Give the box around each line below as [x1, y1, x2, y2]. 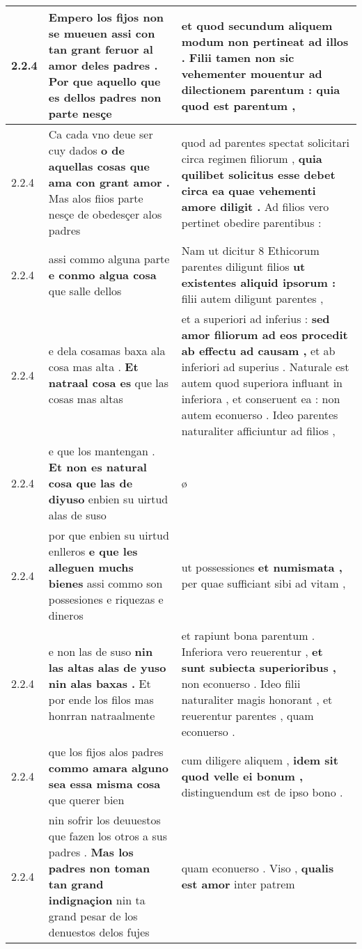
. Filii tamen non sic [181, 49, 294, 65]
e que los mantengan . [48, 443, 155, 459]
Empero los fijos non [48, 9, 164, 25]
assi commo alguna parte [48, 250, 170, 267]
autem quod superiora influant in [181, 375, 343, 391]
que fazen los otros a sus [48, 828, 167, 844]
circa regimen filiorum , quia [181, 150, 322, 166]
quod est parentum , [181, 97, 296, 113]
